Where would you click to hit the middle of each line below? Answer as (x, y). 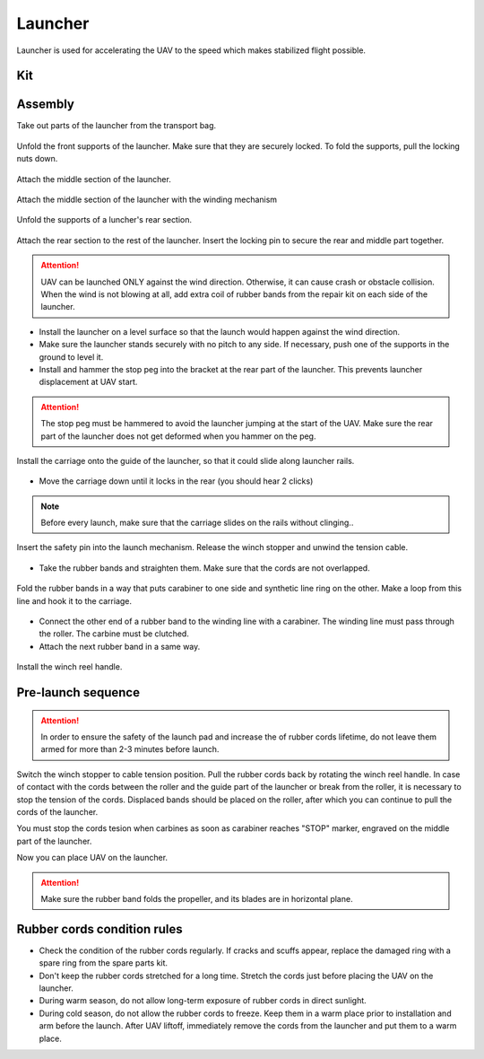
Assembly (46, 105)
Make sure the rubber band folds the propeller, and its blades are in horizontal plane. (197, 898)
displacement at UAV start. (88, 382)
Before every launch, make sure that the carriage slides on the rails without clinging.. (197, 523)
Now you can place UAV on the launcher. (92, 858)
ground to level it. (71, 357)
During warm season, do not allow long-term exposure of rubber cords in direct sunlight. (203, 1001)
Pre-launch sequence (78, 692)
